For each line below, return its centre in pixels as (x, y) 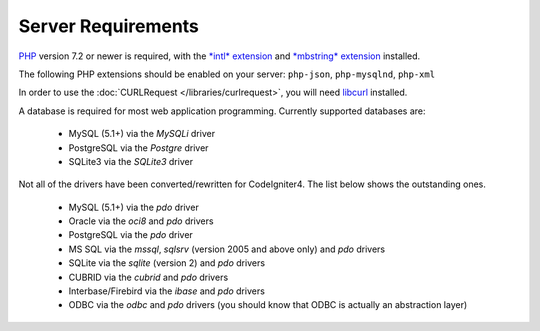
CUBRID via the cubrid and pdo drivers (148, 277)
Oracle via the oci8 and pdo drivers (141, 221)
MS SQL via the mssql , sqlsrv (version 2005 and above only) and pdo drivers (226, 249)
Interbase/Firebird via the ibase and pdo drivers (166, 291)
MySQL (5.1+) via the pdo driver (133, 207)
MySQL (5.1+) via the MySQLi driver (141, 134)
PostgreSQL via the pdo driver (131, 235)
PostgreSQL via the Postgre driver (138, 147)
